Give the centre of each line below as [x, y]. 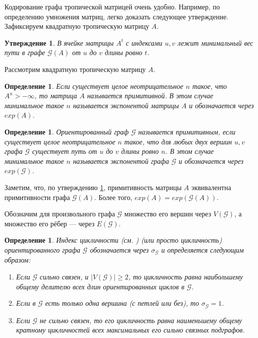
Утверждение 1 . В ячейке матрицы [59, 42]
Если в [26, 303]
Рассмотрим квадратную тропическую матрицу [75, 69]
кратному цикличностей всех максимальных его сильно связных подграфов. [130, 330]
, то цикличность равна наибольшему [186, 276]
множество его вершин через [168, 214]
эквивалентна [211, 187]
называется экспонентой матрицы [126, 105]
